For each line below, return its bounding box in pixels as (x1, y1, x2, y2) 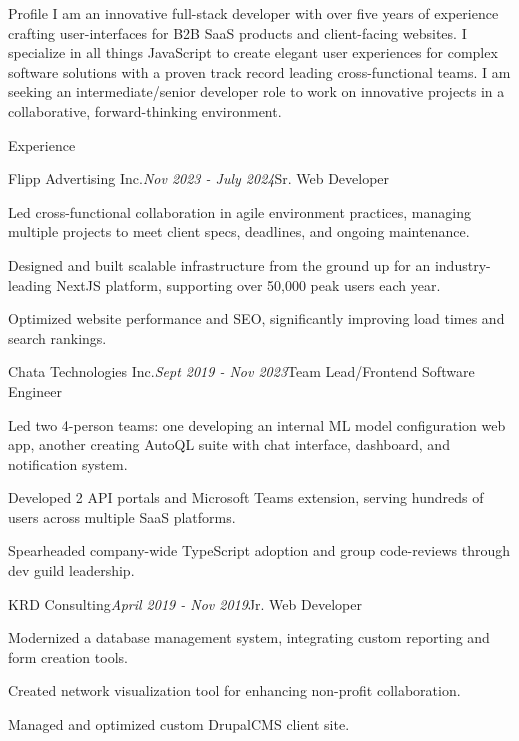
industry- (434, 254, 491, 275)
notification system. (8, 453, 128, 474)
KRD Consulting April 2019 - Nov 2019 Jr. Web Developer (8, 593, 362, 614)
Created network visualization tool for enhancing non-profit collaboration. (8, 680, 461, 701)
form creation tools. (8, 646, 128, 667)
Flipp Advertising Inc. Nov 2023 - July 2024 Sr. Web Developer (8, 168, 390, 189)
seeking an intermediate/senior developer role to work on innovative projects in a (8, 81, 505, 102)
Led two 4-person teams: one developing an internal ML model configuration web (8, 414, 506, 435)
